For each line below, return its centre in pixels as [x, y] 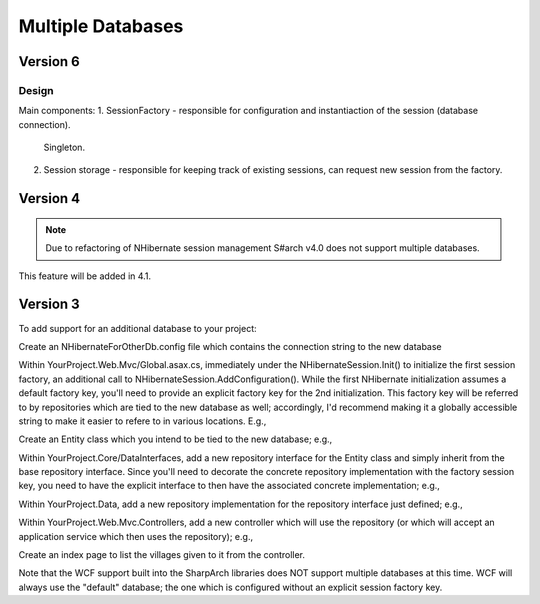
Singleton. [64, 147]
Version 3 [49, 304]
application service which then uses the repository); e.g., [136, 536]
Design [36, 90]
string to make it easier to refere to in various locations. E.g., [142, 421]
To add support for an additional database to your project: [137, 328]
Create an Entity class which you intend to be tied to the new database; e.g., [175, 439]
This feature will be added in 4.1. [85, 276]
